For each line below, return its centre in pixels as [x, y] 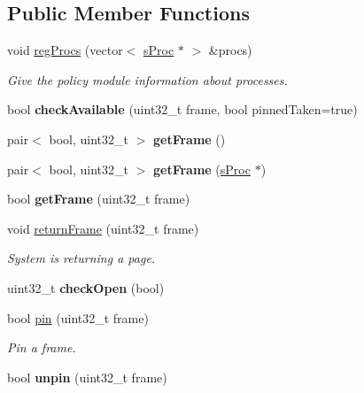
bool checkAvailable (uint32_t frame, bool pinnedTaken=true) [182, 109]
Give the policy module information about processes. [147, 79]
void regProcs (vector [65, 50]
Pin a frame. [42, 347]
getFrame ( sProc [201, 169]
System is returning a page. [81, 258]
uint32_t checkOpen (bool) [86, 287]
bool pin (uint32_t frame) [78, 317]
